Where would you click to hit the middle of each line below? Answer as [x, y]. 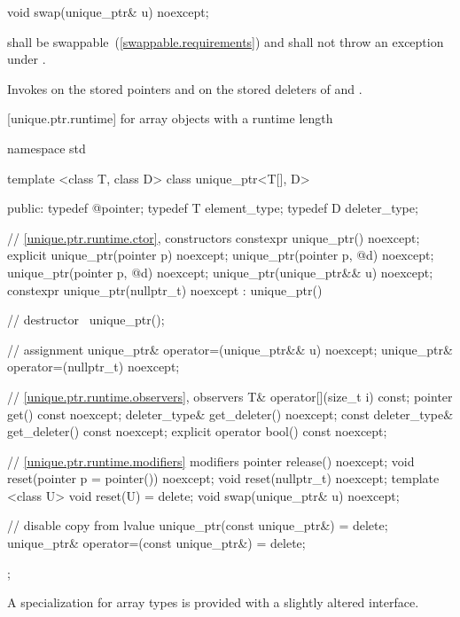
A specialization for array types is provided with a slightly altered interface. [213, 602]
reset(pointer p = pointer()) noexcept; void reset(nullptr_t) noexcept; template [223, 478]
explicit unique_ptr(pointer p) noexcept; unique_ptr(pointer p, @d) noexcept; [221, 255]
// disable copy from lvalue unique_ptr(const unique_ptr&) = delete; [198, 525]
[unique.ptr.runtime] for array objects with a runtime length [170, 118]
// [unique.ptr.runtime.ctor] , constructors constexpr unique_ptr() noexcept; [214, 237]
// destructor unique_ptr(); [86, 320]
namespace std [47, 148]
